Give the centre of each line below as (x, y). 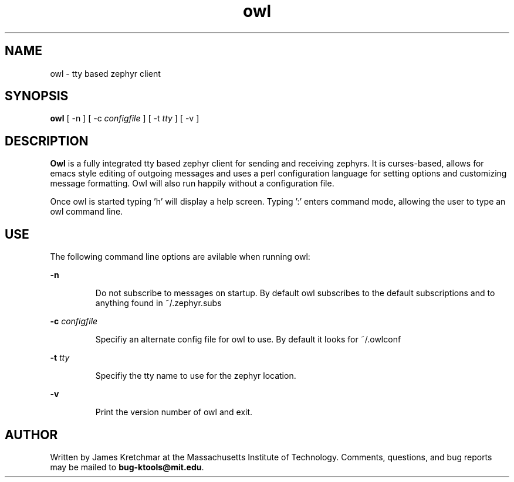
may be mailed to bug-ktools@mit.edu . (127, 467)
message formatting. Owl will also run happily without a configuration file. (192, 184)
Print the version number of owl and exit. (174, 412)
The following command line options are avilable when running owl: (180, 257)
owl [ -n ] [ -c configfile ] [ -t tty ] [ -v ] (125, 118)
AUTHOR (31, 435)
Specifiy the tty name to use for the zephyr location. (196, 376)
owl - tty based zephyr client (105, 73)
